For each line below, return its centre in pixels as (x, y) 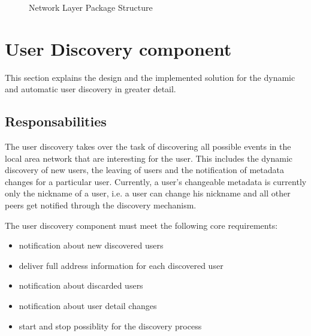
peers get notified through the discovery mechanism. (101, 205)
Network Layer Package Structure (91, 7)
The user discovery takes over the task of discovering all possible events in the (148, 146)
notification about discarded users (81, 285)
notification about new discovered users (91, 245)
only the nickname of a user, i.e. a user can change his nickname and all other (148, 193)
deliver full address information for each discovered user (121, 265)
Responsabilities (56, 121)
